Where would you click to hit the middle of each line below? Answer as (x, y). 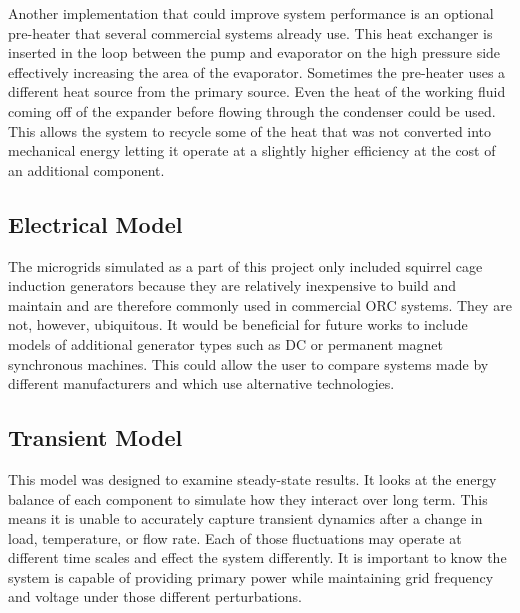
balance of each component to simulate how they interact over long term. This (248, 498)
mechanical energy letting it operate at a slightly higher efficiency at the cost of (252, 150)
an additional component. (86, 169)
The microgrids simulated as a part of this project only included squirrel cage (245, 265)
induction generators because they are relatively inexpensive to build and (232, 285)
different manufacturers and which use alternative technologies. (201, 383)
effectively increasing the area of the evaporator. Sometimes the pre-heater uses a (257, 71)
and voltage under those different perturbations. (155, 596)
